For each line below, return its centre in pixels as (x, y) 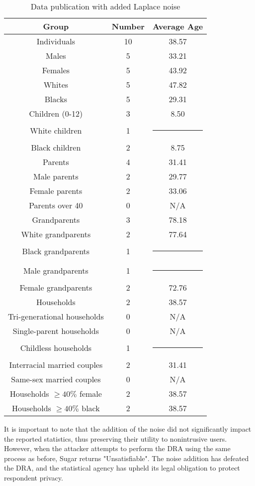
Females (56, 70)
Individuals (56, 41)
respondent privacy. (34, 477)
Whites (56, 84)
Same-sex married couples (56, 379)
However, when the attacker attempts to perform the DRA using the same (117, 448)
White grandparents (56, 234)
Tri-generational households (56, 316)
